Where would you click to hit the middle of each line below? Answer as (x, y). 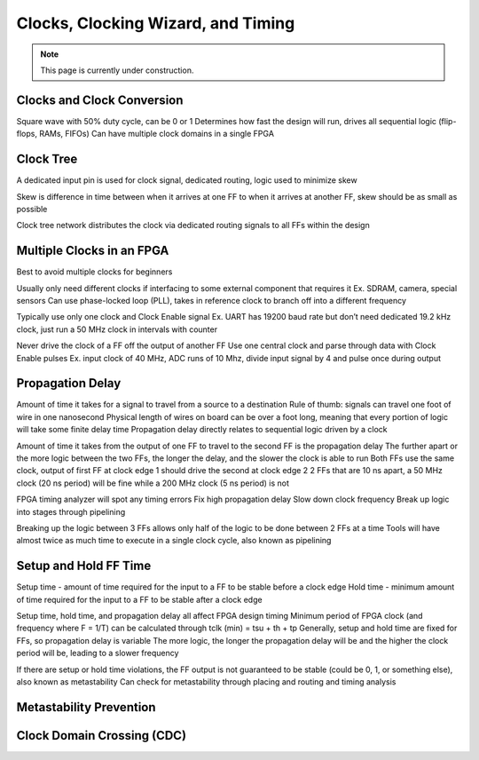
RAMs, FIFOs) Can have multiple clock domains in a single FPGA (157, 134)
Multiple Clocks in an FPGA (93, 251)
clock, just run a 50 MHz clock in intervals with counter (117, 329)
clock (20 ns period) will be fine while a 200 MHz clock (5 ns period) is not (153, 483)
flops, (27, 134)
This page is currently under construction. (117, 70)
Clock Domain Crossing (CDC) (101, 736)
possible (32, 209)
